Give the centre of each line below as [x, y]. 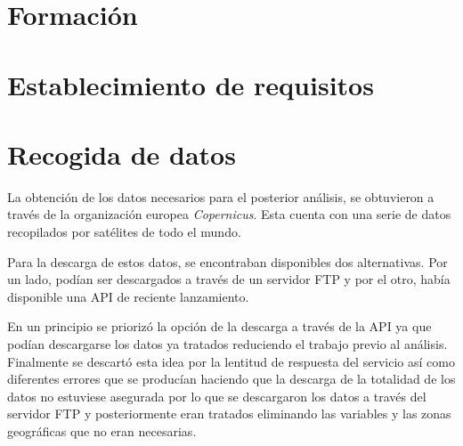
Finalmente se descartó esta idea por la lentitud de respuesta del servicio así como [231, 361]
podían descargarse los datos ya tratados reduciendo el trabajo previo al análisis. [227, 344]
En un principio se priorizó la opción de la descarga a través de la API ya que [219, 326]
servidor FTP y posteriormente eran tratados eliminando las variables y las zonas [229, 414]
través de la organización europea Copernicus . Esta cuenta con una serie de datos [229, 214]
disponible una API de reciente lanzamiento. [128, 296]
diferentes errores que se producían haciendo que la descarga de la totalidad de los [231, 379]
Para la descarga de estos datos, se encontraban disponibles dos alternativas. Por [227, 261]
